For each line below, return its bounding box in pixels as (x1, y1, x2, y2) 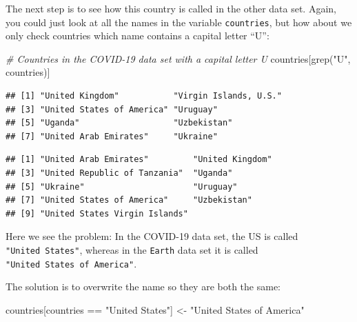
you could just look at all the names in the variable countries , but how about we (6, 14, 352, 29)
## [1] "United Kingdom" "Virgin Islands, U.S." (6, 91, 282, 101)
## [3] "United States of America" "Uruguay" (6, 104, 218, 114)
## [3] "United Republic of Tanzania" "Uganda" (6, 168, 233, 178)
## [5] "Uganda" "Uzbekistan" (6, 118, 233, 128)
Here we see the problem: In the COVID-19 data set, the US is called (6, 229, 298, 243)
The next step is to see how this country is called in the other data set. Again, (6, 1, 336, 15)
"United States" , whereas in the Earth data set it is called (6, 242, 258, 256)
